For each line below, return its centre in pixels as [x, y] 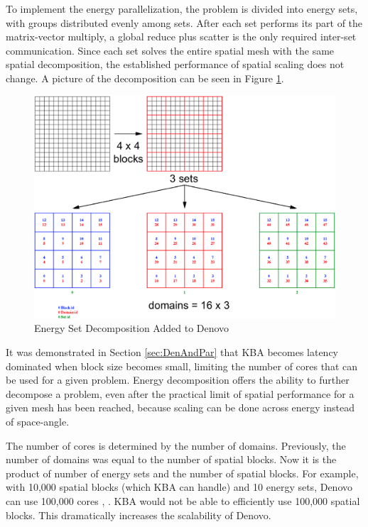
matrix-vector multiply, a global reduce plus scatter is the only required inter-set [181, 37]
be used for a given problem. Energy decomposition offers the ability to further [178, 380]
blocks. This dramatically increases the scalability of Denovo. [139, 515]
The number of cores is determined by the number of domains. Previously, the [176, 445]
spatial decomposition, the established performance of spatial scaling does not [175, 64]
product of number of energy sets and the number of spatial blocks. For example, [182, 473]
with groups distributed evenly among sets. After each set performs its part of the [184, 22]
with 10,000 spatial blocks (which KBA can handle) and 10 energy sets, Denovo [179, 487]
